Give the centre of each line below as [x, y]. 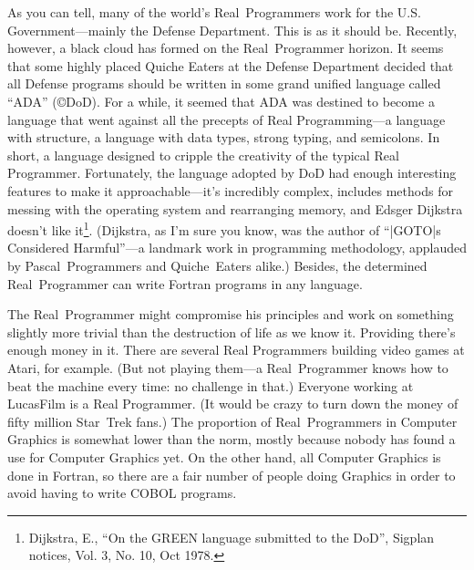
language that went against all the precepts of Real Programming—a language [227, 119]
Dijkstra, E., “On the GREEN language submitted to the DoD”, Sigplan [232, 537]
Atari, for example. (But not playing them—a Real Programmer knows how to [228, 367]
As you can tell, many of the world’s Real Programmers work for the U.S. [214, 12]
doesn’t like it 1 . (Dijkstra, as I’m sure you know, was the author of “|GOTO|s [224, 228]
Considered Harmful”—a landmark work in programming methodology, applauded [237, 248]
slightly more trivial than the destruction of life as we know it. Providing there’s [232, 332]
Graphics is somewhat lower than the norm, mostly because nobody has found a [232, 439]
